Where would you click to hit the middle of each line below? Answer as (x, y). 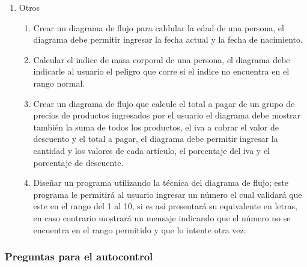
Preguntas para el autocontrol (79, 256)
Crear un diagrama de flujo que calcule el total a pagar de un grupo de (164, 103)
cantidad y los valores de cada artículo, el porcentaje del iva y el (152, 150)
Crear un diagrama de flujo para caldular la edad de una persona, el (159, 27)
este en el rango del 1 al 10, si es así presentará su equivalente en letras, (165, 206)
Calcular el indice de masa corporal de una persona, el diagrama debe (162, 59)
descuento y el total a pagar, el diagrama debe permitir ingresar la (156, 139)
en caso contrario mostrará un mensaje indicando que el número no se (162, 217)
